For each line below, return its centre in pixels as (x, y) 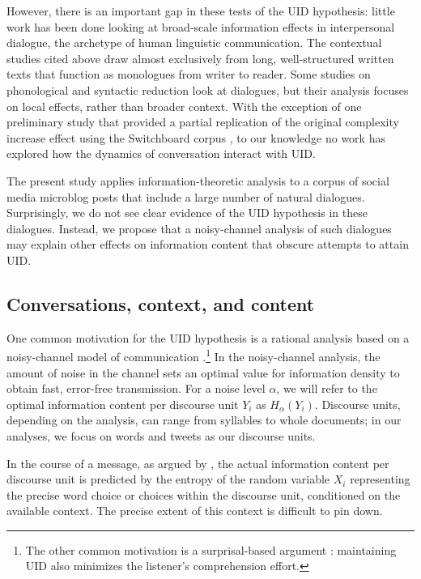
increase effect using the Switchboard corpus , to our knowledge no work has (196, 137)
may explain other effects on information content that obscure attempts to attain (208, 244)
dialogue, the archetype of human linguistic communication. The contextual (194, 43)
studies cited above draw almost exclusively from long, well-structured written (200, 58)
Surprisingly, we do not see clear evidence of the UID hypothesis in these (187, 213)
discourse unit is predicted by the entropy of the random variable (168, 479)
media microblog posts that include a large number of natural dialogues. (186, 196)
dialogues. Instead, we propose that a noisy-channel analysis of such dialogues (199, 228)
